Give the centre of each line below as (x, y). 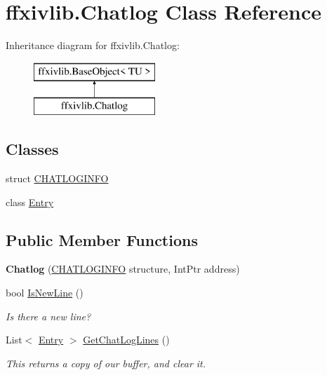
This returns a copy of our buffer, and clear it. (106, 363)
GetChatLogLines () (126, 340)
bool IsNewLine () (45, 293)
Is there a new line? (48, 316)
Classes (32, 149)
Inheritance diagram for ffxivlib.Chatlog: (93, 45)
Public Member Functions (102, 239)
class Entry (30, 202)
